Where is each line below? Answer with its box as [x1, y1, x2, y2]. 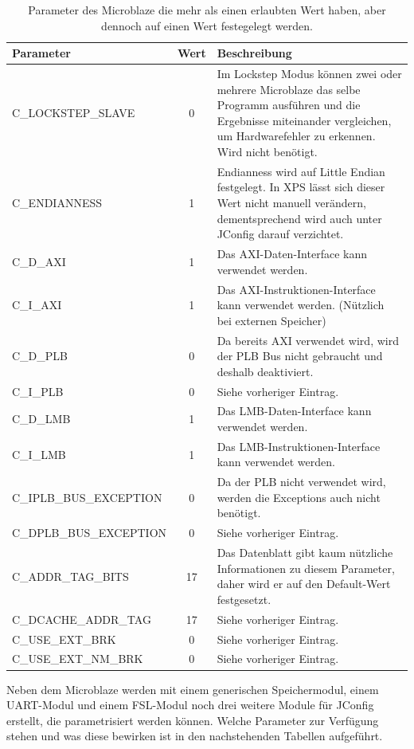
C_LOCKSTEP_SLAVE [12, 104, 135, 121]
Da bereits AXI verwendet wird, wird [217, 331, 399, 348]
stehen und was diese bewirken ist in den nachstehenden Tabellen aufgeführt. [6, 727, 383, 744]
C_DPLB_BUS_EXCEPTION [12, 524, 167, 541]
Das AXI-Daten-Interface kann [217, 245, 367, 262]
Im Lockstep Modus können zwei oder [217, 65, 402, 82]
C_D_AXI [12, 253, 66, 269]
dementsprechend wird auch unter [217, 210, 382, 226]
